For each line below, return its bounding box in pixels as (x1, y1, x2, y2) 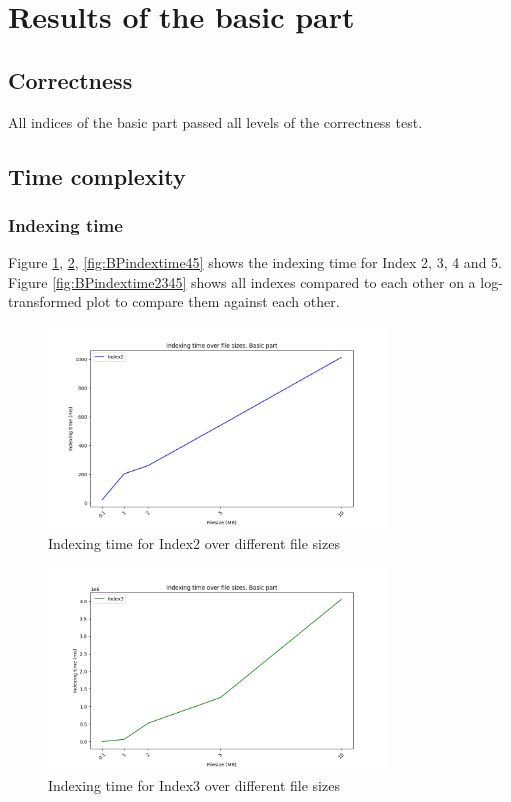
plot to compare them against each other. (86, 291, 340, 312)
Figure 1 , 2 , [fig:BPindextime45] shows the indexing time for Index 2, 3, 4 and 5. (8, 252, 502, 273)
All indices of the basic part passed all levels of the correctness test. (8, 111, 423, 132)
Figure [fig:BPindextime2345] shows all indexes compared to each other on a (8, 271, 476, 292)
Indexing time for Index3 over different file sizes (48, 774, 340, 795)
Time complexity (8, 160, 186, 191)
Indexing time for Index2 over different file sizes (48, 533, 340, 554)
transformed (8, 291, 82, 312)
